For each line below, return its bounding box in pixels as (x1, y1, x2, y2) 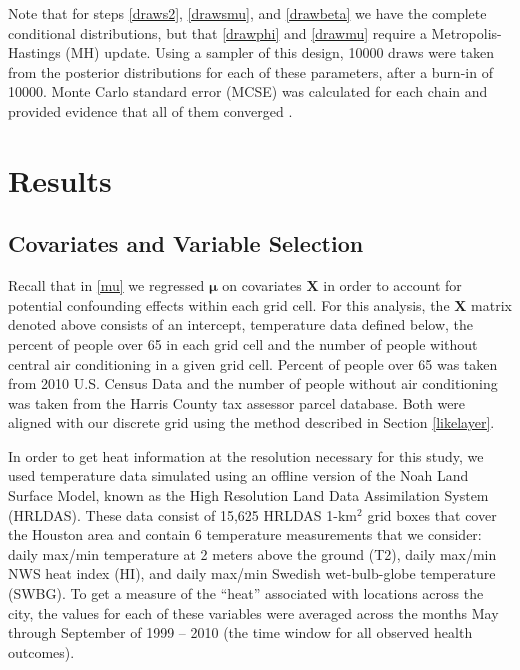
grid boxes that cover (367, 504, 497, 525)
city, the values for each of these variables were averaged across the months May (8, 602, 499, 623)
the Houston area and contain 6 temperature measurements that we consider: (8, 524, 482, 545)
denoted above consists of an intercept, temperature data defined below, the (8, 314, 474, 335)
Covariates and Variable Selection (8, 228, 364, 259)
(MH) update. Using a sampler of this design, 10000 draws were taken (65, 42, 494, 63)
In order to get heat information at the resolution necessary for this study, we (8, 445, 484, 466)
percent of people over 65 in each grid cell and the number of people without (8, 333, 478, 354)
